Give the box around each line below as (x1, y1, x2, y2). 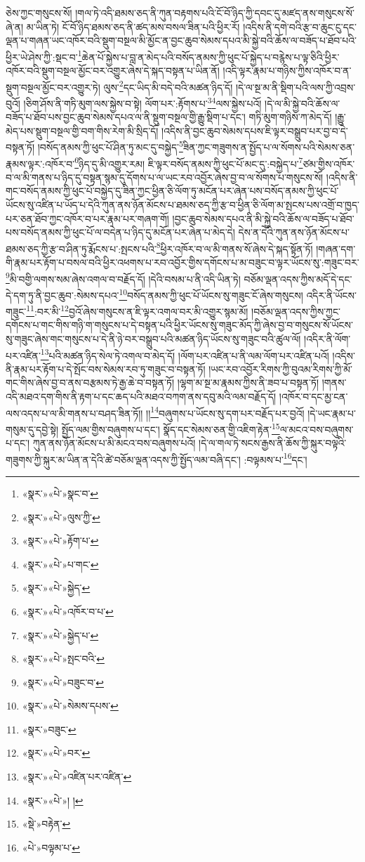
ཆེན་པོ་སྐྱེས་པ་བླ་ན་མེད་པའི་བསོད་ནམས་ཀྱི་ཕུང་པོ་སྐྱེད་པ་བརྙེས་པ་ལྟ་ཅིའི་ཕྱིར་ (81, 49, 340, 64)
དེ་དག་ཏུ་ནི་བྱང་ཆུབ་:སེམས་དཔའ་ (6, 287, 119, 302)
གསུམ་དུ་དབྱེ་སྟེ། (6, 422, 58, 436)
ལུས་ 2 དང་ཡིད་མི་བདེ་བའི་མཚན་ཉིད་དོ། (103, 77, 233, 94)
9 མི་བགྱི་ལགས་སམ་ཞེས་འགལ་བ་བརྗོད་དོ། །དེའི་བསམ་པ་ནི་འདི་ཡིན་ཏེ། (6, 269, 241, 286)
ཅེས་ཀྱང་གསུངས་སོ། (6, 6, 72, 20)
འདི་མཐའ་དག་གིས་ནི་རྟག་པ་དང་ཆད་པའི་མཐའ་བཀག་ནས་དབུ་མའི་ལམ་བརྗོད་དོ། (6, 389, 277, 403)
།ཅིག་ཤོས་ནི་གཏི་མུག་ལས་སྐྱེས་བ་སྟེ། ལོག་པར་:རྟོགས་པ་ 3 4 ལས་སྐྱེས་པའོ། (23, 93, 262, 110)
